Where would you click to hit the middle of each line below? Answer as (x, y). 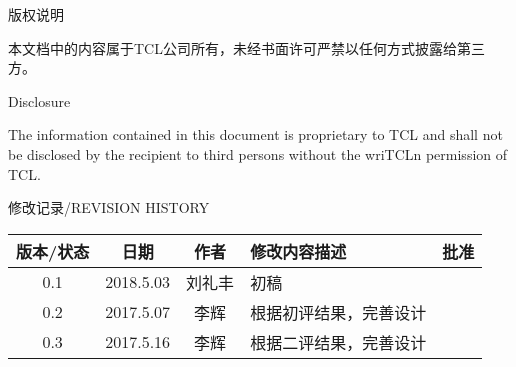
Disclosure (39, 100)
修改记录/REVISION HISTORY (109, 207)
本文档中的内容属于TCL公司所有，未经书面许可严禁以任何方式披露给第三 (246, 47)
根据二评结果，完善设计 (338, 342)
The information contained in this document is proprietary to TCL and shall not (255, 134)
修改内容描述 (298, 251)
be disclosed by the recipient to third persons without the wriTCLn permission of (258, 153)
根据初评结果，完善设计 (338, 312)
